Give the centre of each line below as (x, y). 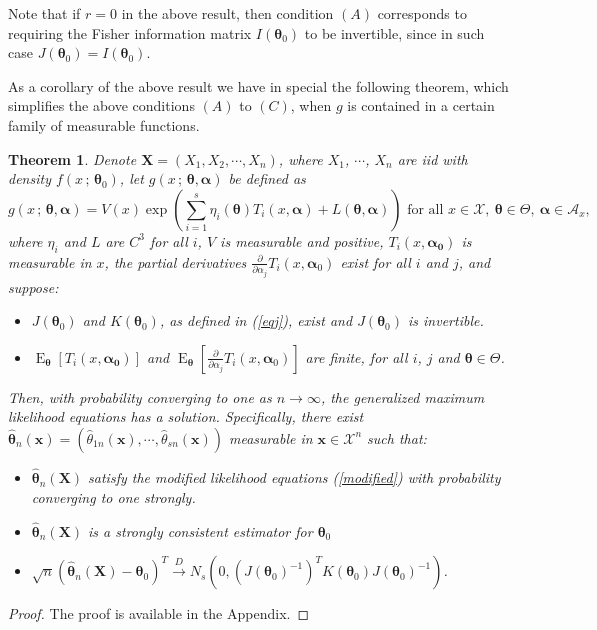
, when (311, 105)
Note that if (44, 13)
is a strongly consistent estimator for (200, 530)
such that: (397, 437)
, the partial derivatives (175, 261)
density (29, 178)
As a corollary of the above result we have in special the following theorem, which (258, 85)
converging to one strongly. (113, 496)
